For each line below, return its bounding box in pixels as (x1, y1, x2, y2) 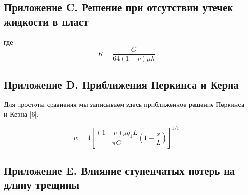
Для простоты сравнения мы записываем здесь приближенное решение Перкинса (4, 99, 244, 109)
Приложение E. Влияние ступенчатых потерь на (4, 162, 235, 177)
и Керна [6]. (4, 109, 39, 119)
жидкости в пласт (4, 14, 89, 29)
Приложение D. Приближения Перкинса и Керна (4, 76, 239, 91)
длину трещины (4, 177, 80, 192)
